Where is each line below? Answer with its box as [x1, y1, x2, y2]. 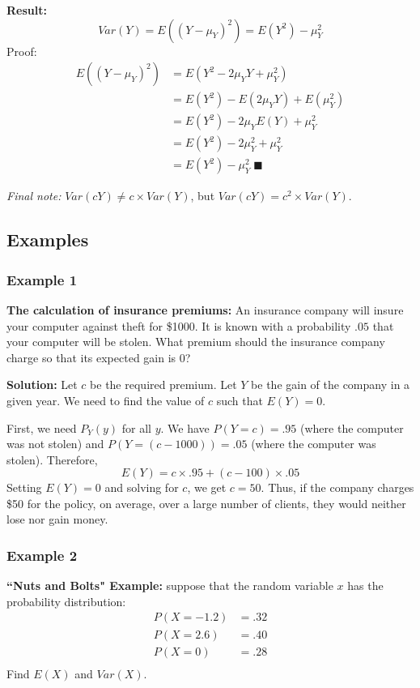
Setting [6, 479, 42, 496]
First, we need [6, 419, 77, 436]
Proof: [6, 42, 37, 59]
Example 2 [6, 545, 78, 565]
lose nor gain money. [6, 511, 108, 528]
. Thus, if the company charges [261, 479, 414, 496]
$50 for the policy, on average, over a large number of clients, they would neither [6, 494, 406, 511]
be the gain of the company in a [251, 376, 410, 393]
